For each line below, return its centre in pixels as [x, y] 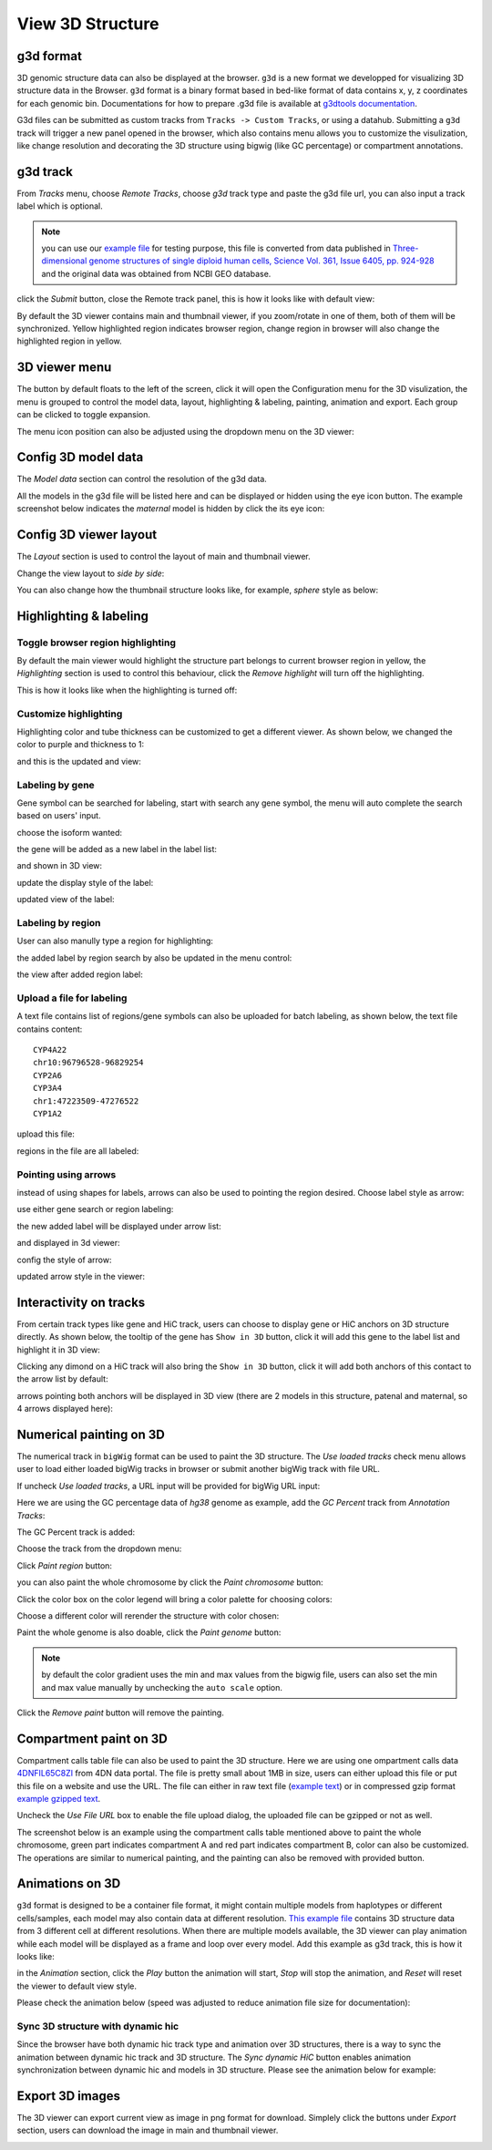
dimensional [64, 261]
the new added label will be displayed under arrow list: [119, 1226]
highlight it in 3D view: [58, 1350]
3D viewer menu [64, 368]
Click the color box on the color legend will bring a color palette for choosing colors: [174, 1599]
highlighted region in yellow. [69, 341]
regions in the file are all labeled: [78, 1151]
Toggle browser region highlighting [97, 643]
